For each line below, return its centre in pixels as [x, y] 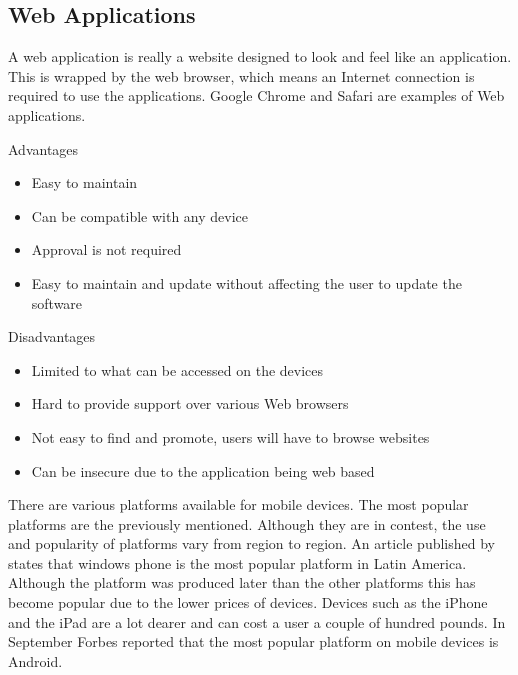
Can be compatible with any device [140, 215]
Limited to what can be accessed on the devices [177, 369]
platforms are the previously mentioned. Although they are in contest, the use [247, 523]
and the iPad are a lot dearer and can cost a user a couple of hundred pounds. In [257, 621]
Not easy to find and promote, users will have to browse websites [230, 436]
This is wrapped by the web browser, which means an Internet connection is [241, 75]
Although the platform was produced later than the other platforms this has [242, 582]
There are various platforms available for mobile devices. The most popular [238, 504]
